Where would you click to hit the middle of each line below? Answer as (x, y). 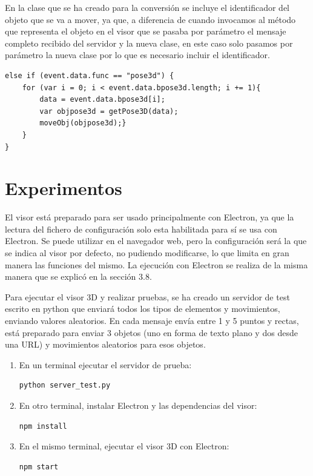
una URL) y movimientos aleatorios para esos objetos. (105, 344)
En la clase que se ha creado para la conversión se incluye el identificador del (147, 7)
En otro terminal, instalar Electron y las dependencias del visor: (138, 405)
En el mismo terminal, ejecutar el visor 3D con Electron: (124, 446)
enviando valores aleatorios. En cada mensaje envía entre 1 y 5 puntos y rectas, (152, 320)
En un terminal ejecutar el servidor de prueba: (105, 364)
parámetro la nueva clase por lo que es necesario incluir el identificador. (137, 55)
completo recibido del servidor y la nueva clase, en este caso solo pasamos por (149, 43)
